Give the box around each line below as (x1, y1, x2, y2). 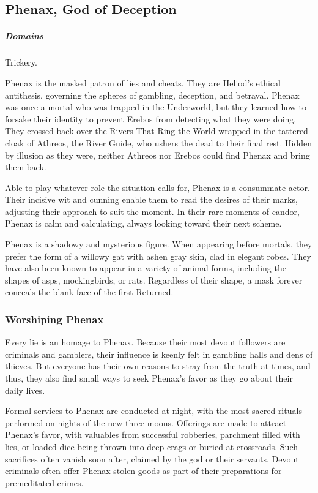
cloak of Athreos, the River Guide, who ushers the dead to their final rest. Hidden (5, 136, 312, 149)
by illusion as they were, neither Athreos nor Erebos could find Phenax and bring (5, 148, 310, 161)
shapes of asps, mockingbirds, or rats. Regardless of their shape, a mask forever (5, 273, 303, 286)
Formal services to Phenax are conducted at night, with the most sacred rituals (5, 404, 302, 417)
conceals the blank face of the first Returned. (5, 285, 174, 298)
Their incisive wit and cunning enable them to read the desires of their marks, (5, 193, 298, 206)
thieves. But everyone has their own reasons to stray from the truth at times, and (5, 359, 311, 372)
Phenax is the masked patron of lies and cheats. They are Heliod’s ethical (5, 76, 281, 89)
